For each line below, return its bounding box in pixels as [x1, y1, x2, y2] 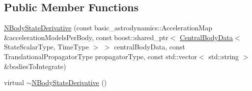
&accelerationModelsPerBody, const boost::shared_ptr [4, 32, 168, 42]
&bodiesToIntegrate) [4, 61, 66, 71]
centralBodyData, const [114, 42, 185, 52]
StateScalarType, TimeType [4, 42, 89, 52]
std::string [208, 51, 239, 61]
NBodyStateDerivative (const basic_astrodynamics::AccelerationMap [4, 23, 212, 33]
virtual [4, 77, 24, 88]
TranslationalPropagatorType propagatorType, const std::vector [4, 51, 197, 61]
